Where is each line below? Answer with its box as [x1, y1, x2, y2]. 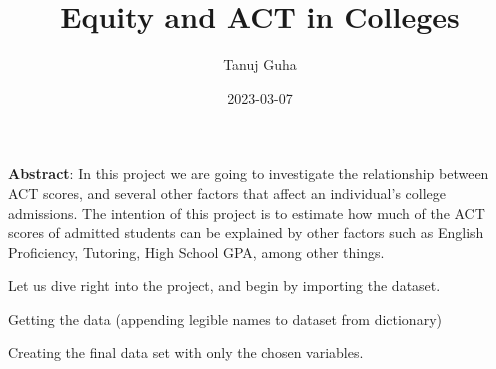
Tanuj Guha [223, 54, 297, 75]
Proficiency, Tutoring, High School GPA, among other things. [8, 241, 385, 262]
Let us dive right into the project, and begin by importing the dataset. [8, 275, 441, 296]
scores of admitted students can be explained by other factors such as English [8, 222, 484, 243]
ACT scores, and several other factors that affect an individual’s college [8, 182, 447, 203]
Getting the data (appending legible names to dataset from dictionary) [8, 308, 442, 329]
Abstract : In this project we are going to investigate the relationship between [8, 163, 489, 184]
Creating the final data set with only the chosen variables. [8, 342, 364, 363]
